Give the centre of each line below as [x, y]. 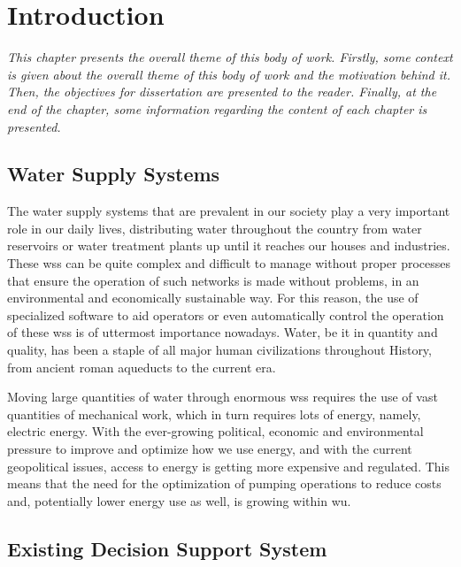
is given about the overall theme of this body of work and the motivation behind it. [229, 74]
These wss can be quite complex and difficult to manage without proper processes [229, 263]
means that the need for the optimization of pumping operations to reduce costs [224, 483]
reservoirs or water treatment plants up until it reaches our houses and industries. [229, 245]
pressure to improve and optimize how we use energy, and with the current [210, 449]
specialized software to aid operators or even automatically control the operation [226, 314]
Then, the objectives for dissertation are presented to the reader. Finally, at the [222, 92]
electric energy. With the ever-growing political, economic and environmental [215, 431]
